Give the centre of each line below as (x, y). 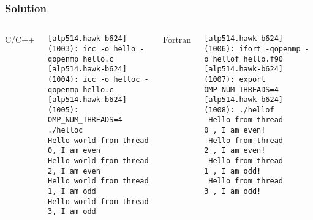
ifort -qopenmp (270, 49)
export (252, 79)
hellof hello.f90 (248, 59)
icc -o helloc (111, 79)
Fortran (177, 39)
